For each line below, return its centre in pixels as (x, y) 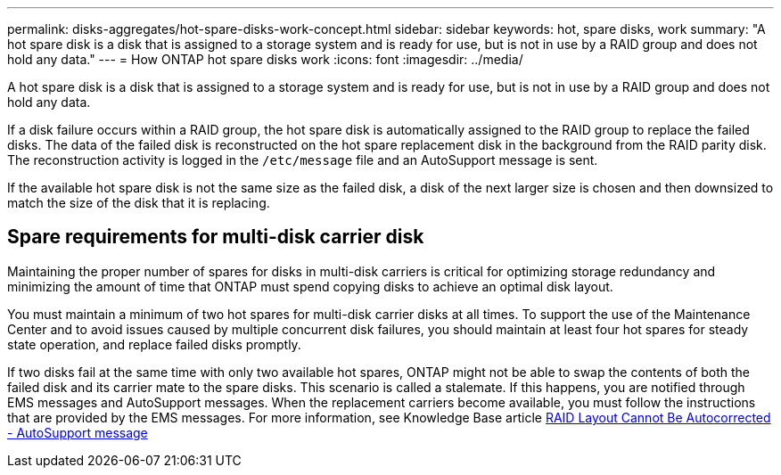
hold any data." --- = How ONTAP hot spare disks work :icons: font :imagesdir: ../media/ (265, 59)
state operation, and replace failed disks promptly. (154, 344)
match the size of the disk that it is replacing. (139, 203)
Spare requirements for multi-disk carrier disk (216, 237)
